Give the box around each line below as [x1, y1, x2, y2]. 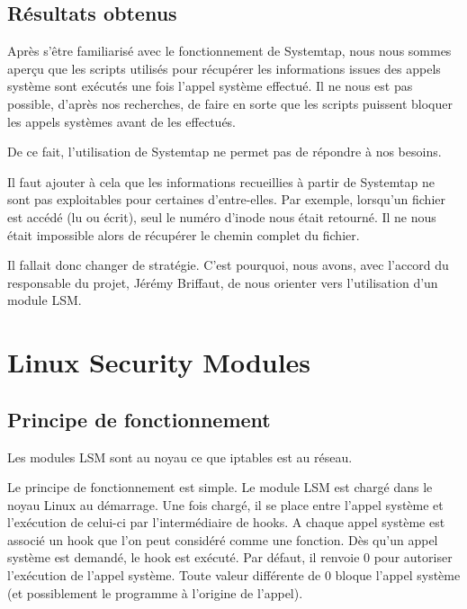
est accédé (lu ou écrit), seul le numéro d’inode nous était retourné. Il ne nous [7, 207, 436, 226]
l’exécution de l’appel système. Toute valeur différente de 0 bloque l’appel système [7, 566, 461, 585]
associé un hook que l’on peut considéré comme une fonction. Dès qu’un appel [7, 530, 438, 549]
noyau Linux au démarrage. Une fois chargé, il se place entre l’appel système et [7, 495, 444, 514]
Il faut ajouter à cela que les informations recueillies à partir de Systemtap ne [7, 172, 435, 191]
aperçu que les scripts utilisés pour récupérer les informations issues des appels [7, 58, 441, 77]
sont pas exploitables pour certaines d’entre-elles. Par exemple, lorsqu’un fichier [7, 190, 446, 209]
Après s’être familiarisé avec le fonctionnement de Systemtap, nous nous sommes [7, 41, 452, 60]
